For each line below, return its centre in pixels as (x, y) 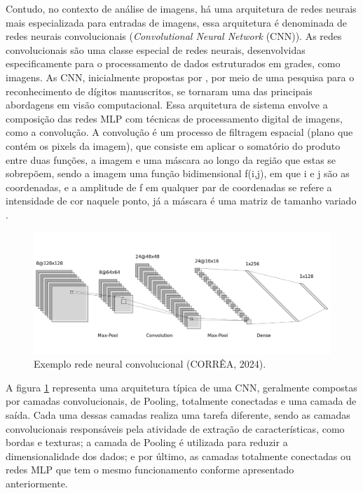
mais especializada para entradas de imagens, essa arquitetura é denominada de (177, 22)
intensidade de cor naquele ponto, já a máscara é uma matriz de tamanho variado (181, 201)
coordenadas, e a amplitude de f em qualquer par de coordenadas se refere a (169, 187)
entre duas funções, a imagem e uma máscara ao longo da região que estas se (171, 159)
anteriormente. (37, 483)
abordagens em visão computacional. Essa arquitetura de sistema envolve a (167, 105)
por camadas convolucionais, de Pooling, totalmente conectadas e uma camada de (181, 401)
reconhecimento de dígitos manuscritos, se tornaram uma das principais (159, 91)
